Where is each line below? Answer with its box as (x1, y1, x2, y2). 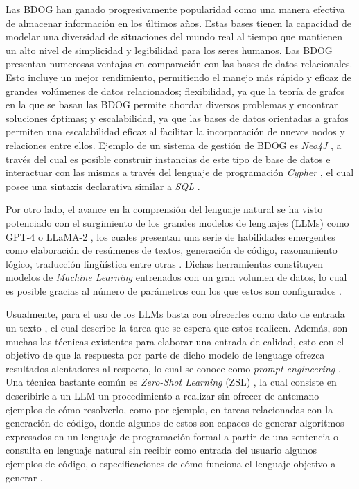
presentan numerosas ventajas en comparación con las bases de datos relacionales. (6, 56, 353, 71)
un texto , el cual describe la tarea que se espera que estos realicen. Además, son (6, 320, 348, 335)
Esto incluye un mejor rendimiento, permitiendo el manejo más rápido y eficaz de (6, 69, 351, 84)
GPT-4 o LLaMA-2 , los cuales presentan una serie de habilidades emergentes (6, 229, 335, 243)
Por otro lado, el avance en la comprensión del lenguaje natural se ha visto (6, 202, 323, 216)
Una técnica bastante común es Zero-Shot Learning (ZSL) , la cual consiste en (6, 375, 337, 389)
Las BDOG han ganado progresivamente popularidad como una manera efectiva (6, 2, 345, 16)
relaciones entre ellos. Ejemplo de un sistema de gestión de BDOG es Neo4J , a (6, 137, 342, 152)
